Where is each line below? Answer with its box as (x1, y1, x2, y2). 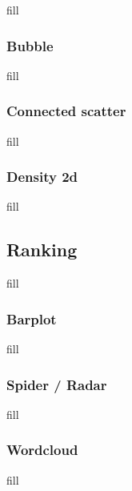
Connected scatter (6, 101, 126, 121)
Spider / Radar (6, 374, 107, 394)
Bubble (6, 35, 54, 55)
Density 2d (6, 167, 78, 187)
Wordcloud (6, 440, 78, 460)
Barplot (6, 308, 57, 328)
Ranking (6, 237, 78, 262)
